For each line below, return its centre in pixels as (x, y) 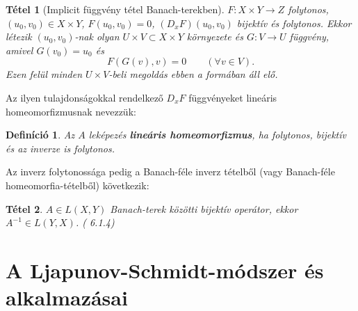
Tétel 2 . (24, 208)
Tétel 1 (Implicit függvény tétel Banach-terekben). (115, 9)
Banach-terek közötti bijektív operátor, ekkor (204, 208)
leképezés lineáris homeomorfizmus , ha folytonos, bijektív (217, 135)
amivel (19, 50)
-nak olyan (97, 37)
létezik (19, 37)
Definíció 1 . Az (40, 135)
